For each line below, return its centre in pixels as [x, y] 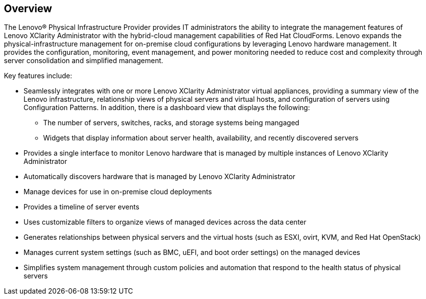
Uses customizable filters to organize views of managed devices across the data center [165, 222]
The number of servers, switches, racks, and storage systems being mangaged [171, 123]
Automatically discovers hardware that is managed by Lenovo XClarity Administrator [160, 177]
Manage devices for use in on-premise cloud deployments [118, 192]
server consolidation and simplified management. [84, 61]
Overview [28, 9]
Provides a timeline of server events [82, 207]
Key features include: [38, 76]
